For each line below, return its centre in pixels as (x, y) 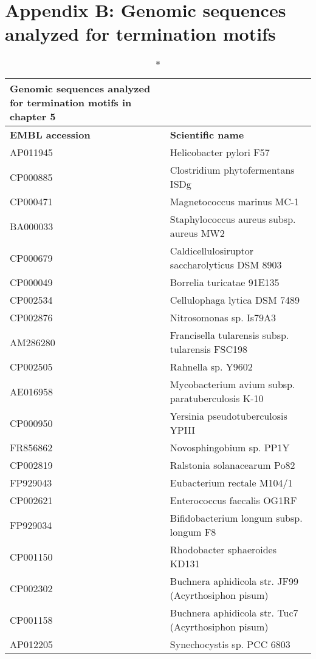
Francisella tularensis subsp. (229, 335)
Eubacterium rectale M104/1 (231, 483)
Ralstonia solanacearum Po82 (232, 465)
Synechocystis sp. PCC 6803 (230, 644)
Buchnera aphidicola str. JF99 (234, 581)
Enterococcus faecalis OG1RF (233, 500)
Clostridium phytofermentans (232, 170)
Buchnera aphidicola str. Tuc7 (234, 613)
